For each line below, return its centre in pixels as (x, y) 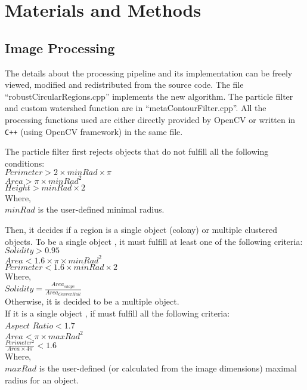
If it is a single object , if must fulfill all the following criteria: (117, 313)
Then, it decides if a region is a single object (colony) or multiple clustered (141, 230)
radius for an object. (42, 380)
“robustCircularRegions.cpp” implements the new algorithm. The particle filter (149, 96)
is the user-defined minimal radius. (101, 209)
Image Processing (60, 47)
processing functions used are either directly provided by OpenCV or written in (150, 119)
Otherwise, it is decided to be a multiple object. (92, 301)
